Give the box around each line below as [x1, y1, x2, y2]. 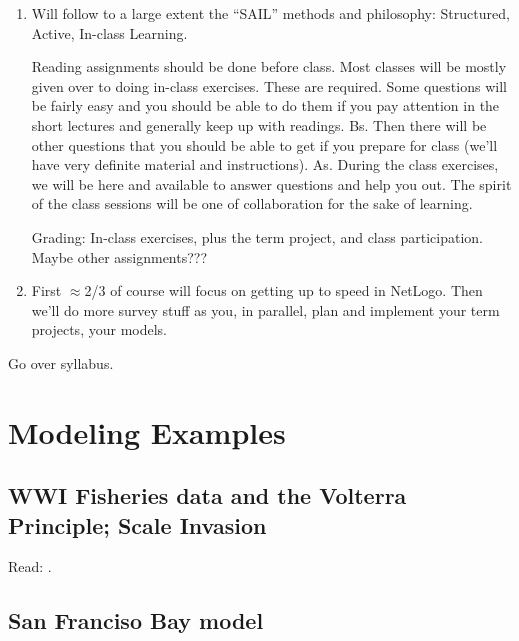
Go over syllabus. [8, 352, 114, 373]
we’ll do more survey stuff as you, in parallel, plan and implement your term [31, 299, 500, 320]
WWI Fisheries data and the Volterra [8, 480, 407, 511]
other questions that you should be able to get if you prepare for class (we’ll [31, 134, 498, 155]
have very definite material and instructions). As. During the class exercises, [31, 154, 499, 175]
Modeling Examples [8, 411, 286, 452]
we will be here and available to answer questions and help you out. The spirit [31, 173, 512, 194]
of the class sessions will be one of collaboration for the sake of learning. [31, 193, 473, 214]
